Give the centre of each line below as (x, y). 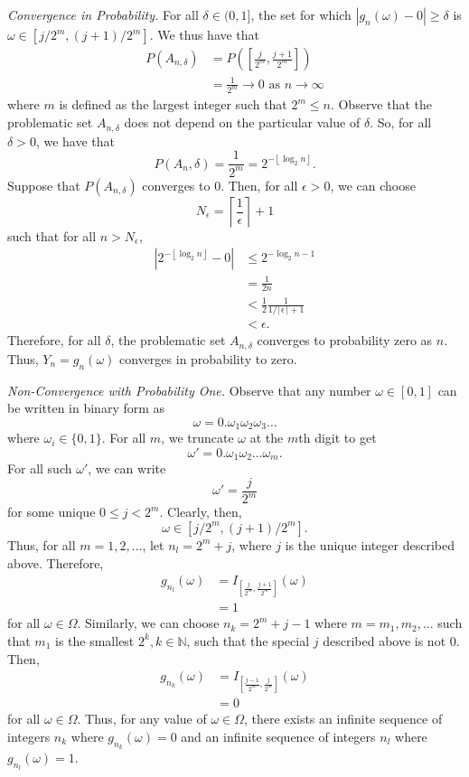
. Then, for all (259, 185)
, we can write (127, 468)
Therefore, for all (54, 340)
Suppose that (44, 185)
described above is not (385, 640)
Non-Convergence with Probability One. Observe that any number (189, 390)
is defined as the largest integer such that (173, 104)
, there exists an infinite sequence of (343, 719)
